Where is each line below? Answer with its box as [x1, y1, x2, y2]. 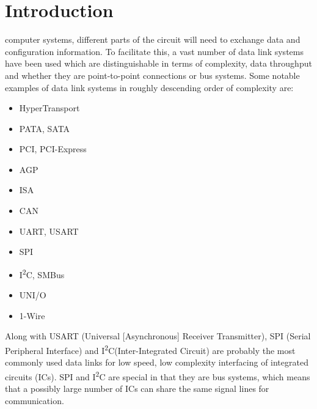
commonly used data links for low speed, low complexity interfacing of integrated [5, 356, 308, 369]
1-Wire [19, 309, 45, 322]
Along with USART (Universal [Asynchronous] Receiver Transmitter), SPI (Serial [5, 330, 311, 342]
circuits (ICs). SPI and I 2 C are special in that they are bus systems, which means [5, 368, 310, 383]
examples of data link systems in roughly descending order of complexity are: [5, 81, 294, 94]
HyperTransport [19, 101, 80, 114]
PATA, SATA [19, 122, 70, 134]
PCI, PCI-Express [19, 142, 87, 155]
